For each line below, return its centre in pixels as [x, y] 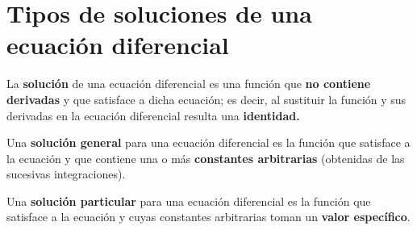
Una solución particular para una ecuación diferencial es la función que [189, 201]
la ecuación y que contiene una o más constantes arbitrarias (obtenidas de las [206, 158]
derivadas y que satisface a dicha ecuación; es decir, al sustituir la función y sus [206, 99]
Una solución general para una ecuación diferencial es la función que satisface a [208, 142]
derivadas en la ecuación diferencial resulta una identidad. [153, 115]
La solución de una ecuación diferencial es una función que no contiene [189, 84]
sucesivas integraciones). [66, 174]
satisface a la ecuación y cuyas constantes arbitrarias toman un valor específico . [208, 217]
